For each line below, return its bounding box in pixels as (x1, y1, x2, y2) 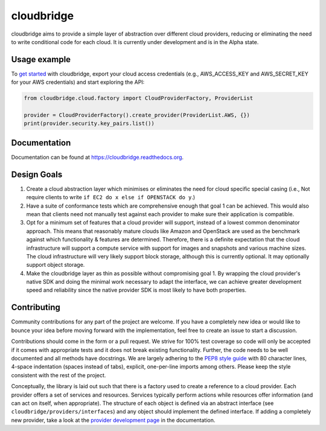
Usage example (11, 54, 71, 65)
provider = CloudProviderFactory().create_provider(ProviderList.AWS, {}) (24, 112, 251, 118)
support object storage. (26, 261, 85, 269)
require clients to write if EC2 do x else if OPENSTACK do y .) (26, 194, 196, 201)
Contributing (11, 302, 60, 313)
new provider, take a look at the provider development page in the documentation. (11, 417, 216, 424)
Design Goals (11, 169, 63, 179)
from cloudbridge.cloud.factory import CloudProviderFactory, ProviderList (24, 95, 254, 102)
